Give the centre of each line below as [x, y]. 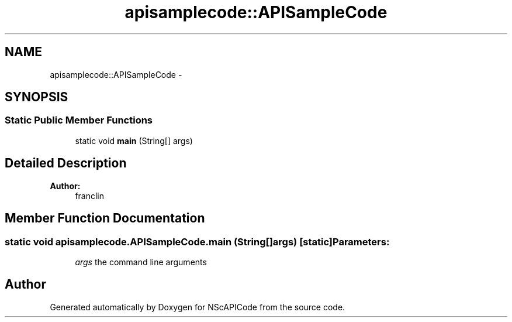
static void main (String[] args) [134, 141]
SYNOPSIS [37, 97]
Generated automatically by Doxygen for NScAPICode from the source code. [198, 307]
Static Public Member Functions [79, 120]
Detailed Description [66, 163]
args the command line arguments [141, 262]
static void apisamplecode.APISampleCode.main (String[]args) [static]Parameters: [197, 241]
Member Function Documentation [105, 218]
